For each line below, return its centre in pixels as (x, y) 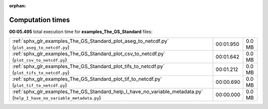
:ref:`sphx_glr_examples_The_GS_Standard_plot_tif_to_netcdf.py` (87, 79)
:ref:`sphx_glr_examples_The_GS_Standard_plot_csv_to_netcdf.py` (89, 54)
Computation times (39, 20)
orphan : (18, 6)
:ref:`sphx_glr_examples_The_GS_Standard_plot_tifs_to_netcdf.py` (88, 67)
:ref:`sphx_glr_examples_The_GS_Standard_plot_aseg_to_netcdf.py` (91, 41)
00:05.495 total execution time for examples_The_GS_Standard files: (81, 32)
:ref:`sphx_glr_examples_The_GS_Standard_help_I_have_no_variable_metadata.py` (108, 92)
